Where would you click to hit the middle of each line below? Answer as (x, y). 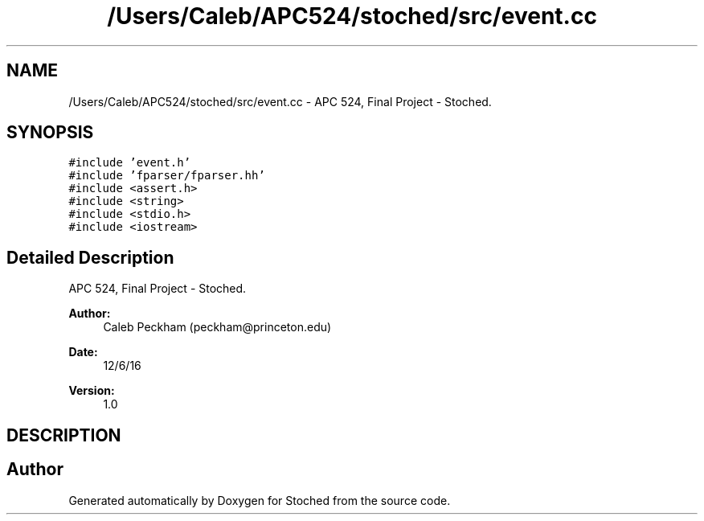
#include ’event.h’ (130, 163)
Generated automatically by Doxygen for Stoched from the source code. (260, 500)
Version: (92, 391)
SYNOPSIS (50, 133)
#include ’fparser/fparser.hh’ (167, 176)
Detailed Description (90, 257)
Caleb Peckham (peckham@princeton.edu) (217, 327)
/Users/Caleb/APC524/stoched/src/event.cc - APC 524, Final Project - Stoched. (280, 101)
